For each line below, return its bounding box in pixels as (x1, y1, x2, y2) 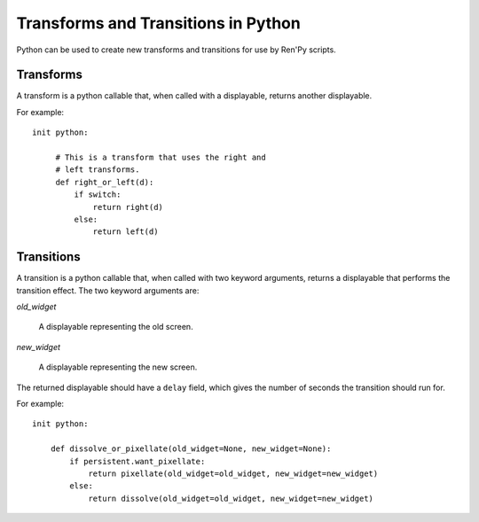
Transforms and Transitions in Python (16, 13, 301, 33)
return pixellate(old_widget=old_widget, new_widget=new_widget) (88, 468, 379, 479)
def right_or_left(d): (55, 177, 154, 187)
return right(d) (92, 202, 164, 212)
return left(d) (92, 227, 159, 237)
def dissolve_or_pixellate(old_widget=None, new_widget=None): (50, 444, 332, 454)
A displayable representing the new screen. (38, 362, 198, 372)
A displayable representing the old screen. (38, 322, 194, 332)
